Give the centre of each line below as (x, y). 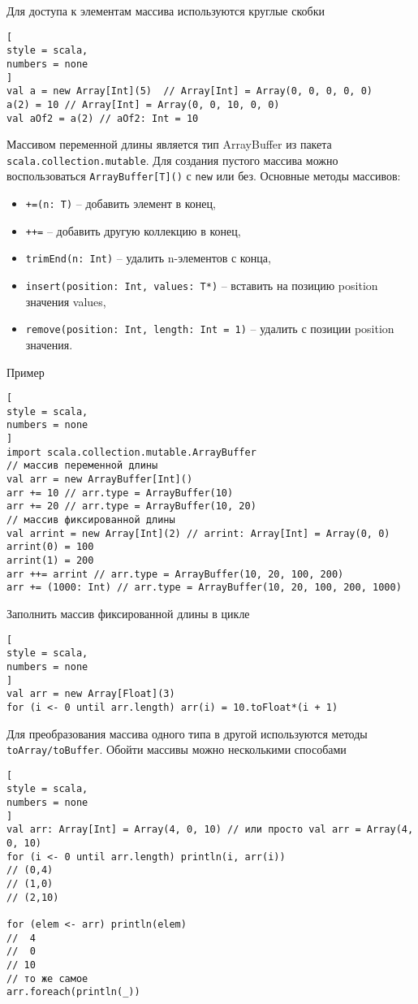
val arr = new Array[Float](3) (91, 694)
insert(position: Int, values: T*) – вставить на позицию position (202, 286)
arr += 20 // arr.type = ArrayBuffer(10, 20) (131, 506)
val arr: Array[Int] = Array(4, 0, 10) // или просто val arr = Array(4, (210, 830)
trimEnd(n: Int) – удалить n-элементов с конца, (148, 258)
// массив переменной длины (82, 466)
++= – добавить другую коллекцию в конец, (133, 230)
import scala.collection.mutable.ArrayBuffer (131, 452)
